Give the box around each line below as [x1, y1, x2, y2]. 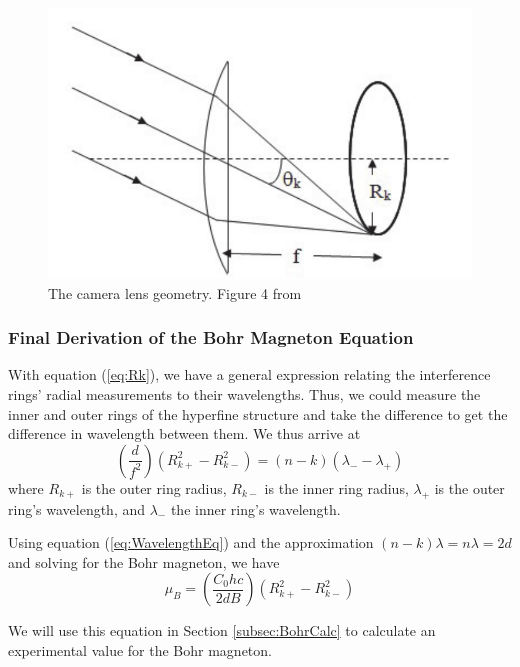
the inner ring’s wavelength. [170, 498, 341, 519]
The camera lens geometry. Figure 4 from [48, 282, 302, 303]
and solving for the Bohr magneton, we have [8, 551, 280, 572]
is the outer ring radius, [81, 477, 227, 498]
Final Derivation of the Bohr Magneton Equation [8, 325, 414, 350]
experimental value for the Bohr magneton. [8, 640, 272, 660]
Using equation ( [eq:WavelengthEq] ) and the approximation [8, 532, 374, 553]
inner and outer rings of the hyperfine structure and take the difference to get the [8, 403, 508, 424]
